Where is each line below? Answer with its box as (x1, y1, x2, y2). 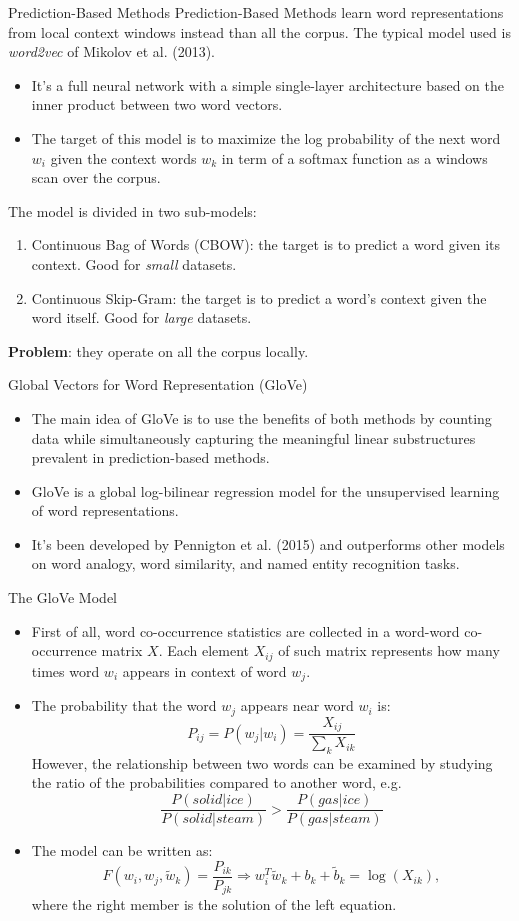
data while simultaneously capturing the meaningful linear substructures (31, 427, 476, 448)
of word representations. (31, 500, 179, 521)
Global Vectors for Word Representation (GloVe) (8, 374, 308, 395)
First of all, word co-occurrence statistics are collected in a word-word (31, 620, 460, 641)
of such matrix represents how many (278, 640, 500, 661)
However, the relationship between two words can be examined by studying (31, 752, 493, 773)
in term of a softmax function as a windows (221, 147, 488, 168)
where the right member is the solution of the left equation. (31, 894, 397, 915)
